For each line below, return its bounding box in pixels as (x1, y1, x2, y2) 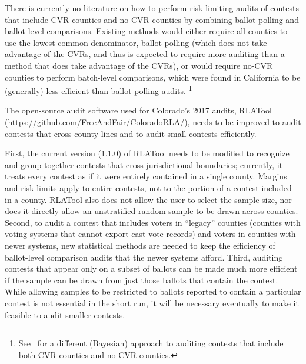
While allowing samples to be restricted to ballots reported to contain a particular (5, 285, 301, 298)
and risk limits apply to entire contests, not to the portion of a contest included (5, 181, 292, 193)
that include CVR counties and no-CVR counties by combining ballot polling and (5, 13, 299, 25)
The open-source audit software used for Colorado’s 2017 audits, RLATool (5, 104, 272, 116)
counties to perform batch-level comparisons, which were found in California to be (5, 71, 301, 83)
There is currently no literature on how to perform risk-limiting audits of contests (5, 2, 300, 14)
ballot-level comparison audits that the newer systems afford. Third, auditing (5, 251, 283, 263)
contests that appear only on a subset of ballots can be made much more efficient (5, 262, 298, 275)
